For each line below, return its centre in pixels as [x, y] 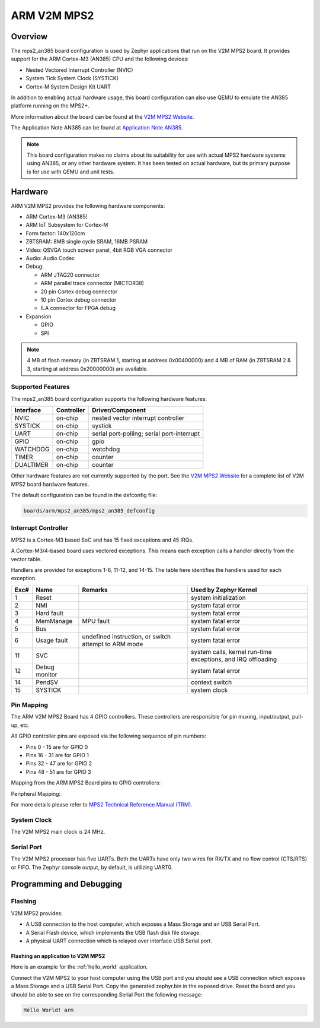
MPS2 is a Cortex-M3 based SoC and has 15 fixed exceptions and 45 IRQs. [102, 540]
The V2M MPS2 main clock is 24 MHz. [58, 832]
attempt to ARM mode [113, 644]
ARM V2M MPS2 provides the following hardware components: [88, 205]
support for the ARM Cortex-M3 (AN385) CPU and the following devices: [100, 59]
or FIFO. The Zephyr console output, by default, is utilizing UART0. [92, 867]
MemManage [54, 621]
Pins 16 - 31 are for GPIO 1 [57, 755]
